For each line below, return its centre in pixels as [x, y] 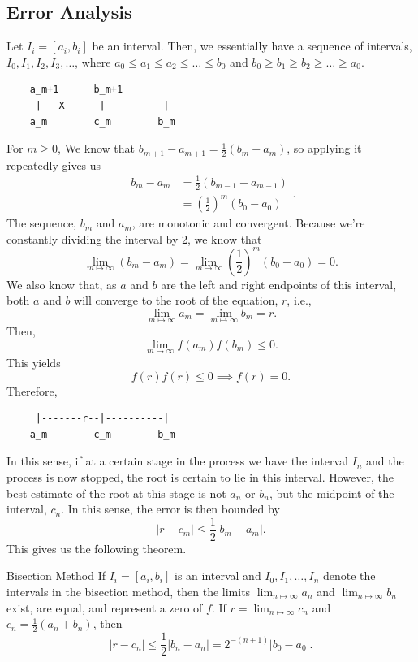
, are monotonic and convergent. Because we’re [248, 223]
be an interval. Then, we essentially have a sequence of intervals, [252, 46]
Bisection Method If [56, 575]
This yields [34, 363]
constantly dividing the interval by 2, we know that [134, 238]
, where [93, 61]
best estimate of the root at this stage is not [116, 493]
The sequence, [42, 223]
